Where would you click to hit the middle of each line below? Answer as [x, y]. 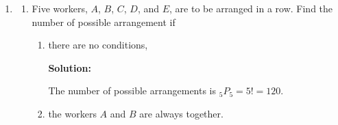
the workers [72, 113]
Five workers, [60, 8]
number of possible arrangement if [104, 22]
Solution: [70, 67]
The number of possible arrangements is [132, 91]
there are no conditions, [98, 45]
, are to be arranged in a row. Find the [251, 8]
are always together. [181, 113]
